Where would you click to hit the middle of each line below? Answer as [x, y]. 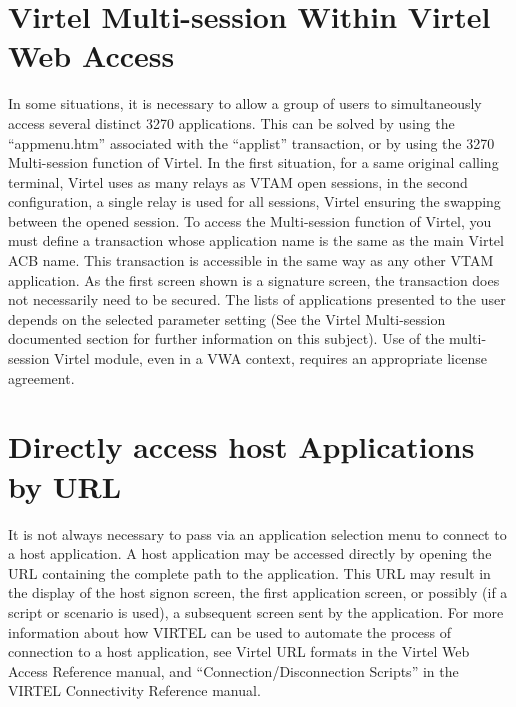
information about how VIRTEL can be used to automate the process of [230, 631]
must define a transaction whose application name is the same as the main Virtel [256, 240]
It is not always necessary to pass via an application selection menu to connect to [257, 533]
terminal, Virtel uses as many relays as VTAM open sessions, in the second [238, 181]
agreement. [41, 377]
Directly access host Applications [241, 446]
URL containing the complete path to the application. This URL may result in [249, 572]
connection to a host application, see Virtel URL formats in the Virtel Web [239, 651]
